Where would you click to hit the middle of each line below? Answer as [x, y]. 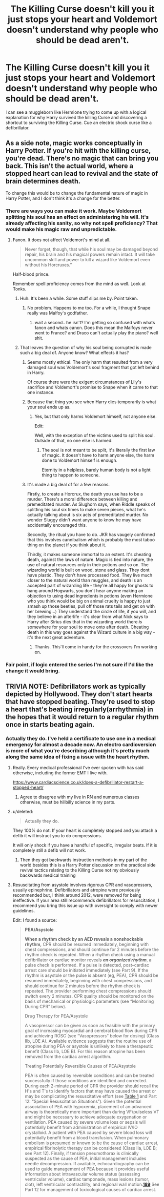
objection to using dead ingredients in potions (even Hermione [90, 596]
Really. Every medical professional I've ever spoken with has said [78, 767]
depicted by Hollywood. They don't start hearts [79, 694]
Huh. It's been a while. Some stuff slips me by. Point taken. [79, 298]
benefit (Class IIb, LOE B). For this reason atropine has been [85, 1051]
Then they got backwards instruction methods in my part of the [83, 860]
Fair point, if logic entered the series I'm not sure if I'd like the [80, 664]
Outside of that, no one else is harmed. [73, 441]
